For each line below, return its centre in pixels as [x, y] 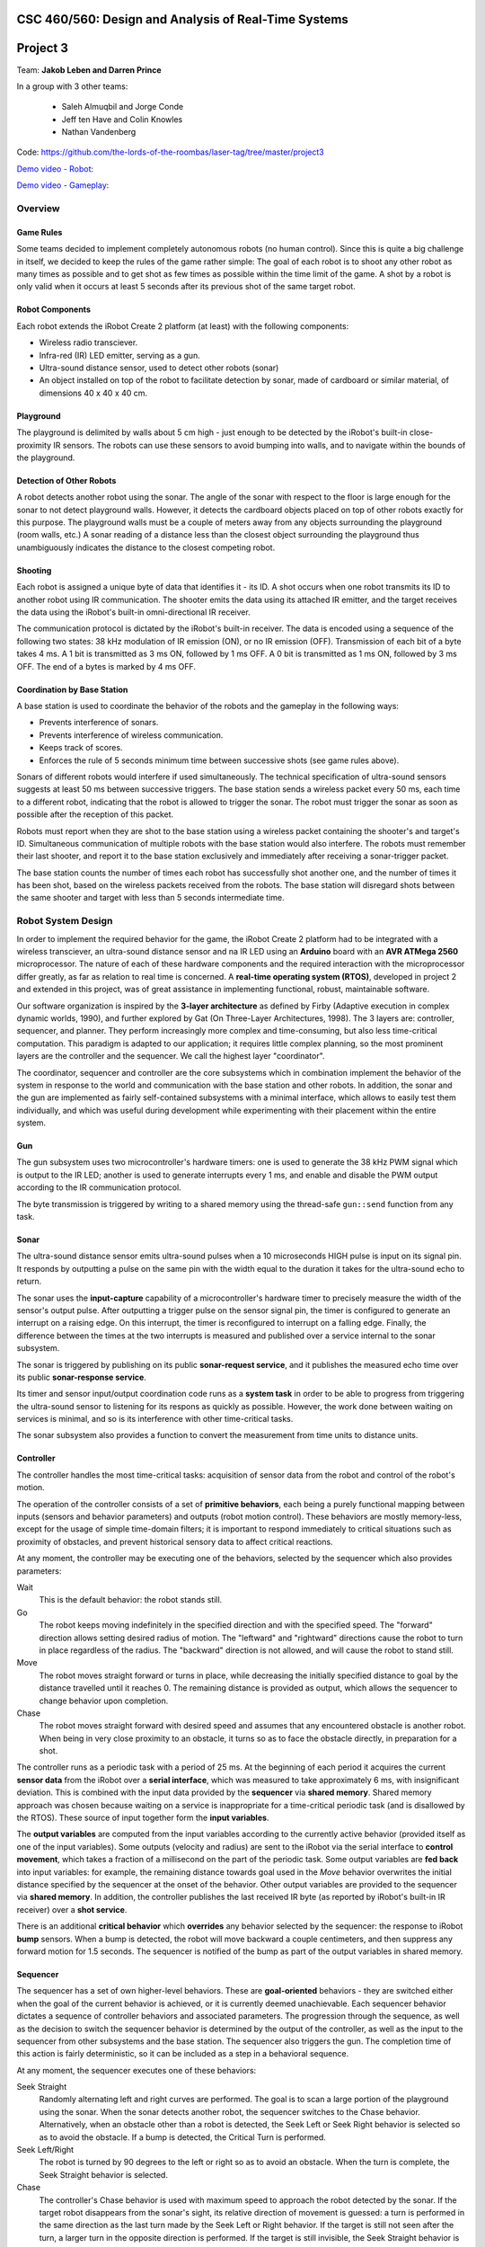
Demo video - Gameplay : [63, 185]
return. [29, 1282]
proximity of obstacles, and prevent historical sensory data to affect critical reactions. [175, 1541]
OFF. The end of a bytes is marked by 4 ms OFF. [106, 666]
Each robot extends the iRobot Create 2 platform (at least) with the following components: [183, 326]
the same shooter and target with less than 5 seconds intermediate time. [150, 898]
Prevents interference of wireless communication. [131, 735]
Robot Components [54, 309]
